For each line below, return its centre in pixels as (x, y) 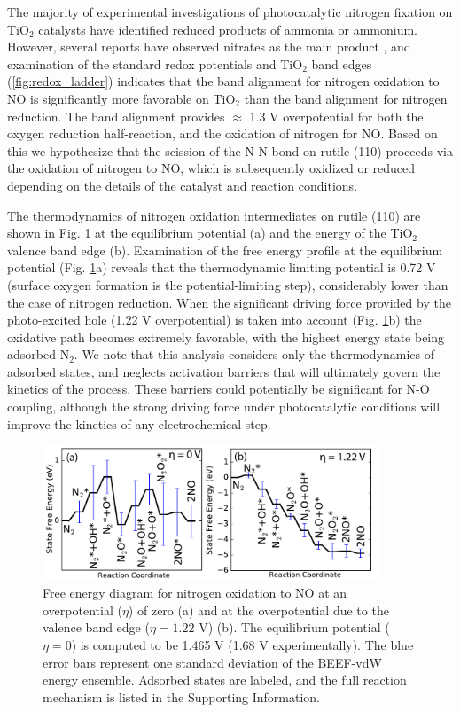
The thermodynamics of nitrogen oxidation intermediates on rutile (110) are (214, 215)
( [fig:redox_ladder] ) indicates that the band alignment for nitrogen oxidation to (223, 81)
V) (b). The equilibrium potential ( (294, 627)
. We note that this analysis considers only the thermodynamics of (254, 354)
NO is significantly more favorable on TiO (121, 98)
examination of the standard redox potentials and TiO (155, 63)
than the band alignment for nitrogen (346, 98)
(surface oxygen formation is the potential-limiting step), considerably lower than (228, 284)
